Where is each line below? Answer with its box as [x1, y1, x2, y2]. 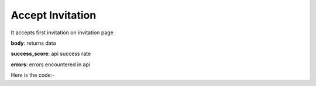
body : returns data [11, 40, 56, 46]
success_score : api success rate [11, 50, 91, 58]
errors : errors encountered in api [11, 61, 91, 68]
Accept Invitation [11, 9, 97, 21]
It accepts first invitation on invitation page [11, 29, 114, 36]
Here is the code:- [11, 71, 55, 78]
